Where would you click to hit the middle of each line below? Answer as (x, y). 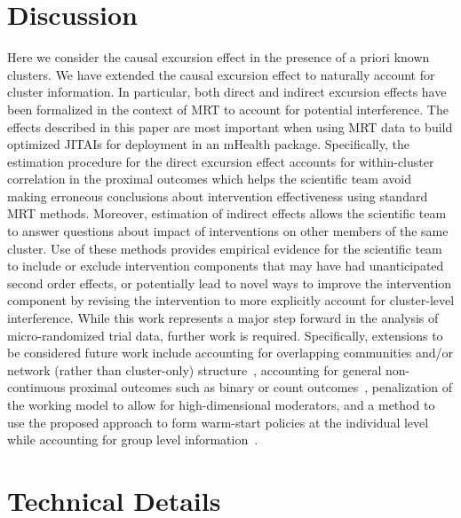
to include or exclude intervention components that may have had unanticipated (226, 266)
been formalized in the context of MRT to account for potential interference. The (228, 109)
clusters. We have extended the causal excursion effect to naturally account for (221, 74)
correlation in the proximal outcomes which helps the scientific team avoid (209, 179)
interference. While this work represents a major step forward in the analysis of (223, 318)
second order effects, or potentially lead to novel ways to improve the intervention (230, 283)
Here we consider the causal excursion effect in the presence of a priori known (219, 57)
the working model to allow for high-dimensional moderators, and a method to (221, 404)
